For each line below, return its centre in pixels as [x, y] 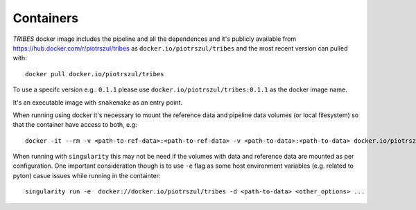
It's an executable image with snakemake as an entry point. [98, 102]
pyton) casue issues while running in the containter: [87, 175]
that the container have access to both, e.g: [75, 125]
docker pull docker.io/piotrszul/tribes [95, 74]
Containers [46, 18]
